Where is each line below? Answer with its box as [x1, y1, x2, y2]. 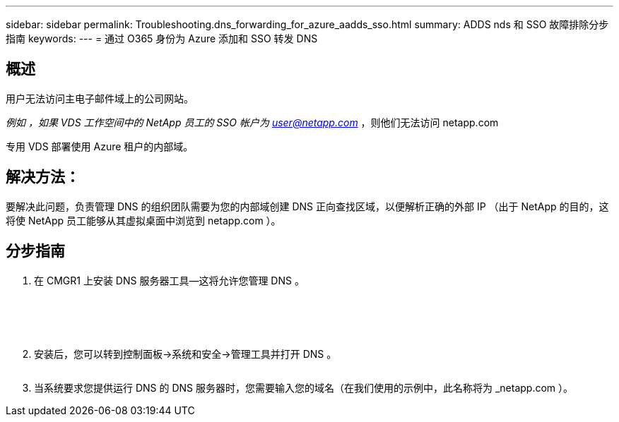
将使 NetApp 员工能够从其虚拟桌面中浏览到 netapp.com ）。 [6, 214, 281, 227]
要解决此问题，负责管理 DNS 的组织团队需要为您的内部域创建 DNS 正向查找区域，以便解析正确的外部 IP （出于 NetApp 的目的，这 [6, 200, 609, 212]
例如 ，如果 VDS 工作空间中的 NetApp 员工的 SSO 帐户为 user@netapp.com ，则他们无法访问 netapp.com [6, 116, 499, 128]
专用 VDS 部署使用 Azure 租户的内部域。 [6, 140, 194, 152]
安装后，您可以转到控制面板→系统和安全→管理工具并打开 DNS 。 [34, 347, 337, 360]
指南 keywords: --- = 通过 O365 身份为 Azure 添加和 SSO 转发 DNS [6, 32, 318, 44]
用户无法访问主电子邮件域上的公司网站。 [6, 92, 194, 104]
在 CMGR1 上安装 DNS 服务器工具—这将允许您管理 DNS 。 [34, 274, 305, 287]
